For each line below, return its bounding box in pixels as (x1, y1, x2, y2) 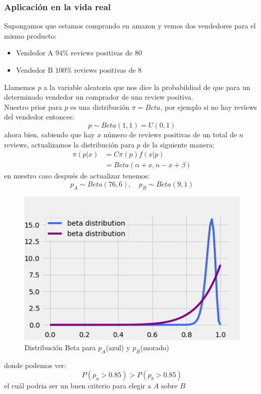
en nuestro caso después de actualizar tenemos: (4, 170, 150, 181)
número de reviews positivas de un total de (103, 129, 237, 139)
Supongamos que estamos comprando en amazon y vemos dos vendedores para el (4, 20, 256, 31)
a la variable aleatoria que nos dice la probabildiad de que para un (44, 81, 250, 92)
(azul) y (106, 342, 130, 352)
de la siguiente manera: (143, 139, 215, 149)
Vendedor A (16, 47, 53, 58)
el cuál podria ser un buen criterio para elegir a (4, 380, 151, 391)
